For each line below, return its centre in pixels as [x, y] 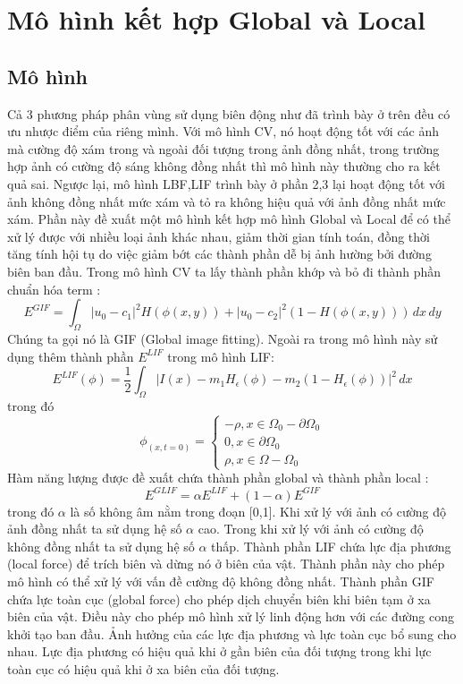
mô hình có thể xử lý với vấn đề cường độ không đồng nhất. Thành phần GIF [221, 581]
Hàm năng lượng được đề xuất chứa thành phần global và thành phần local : [218, 478]
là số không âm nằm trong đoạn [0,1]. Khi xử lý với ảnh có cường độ [258, 511]
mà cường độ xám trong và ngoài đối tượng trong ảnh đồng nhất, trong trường [223, 148]
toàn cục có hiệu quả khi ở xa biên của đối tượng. [143, 668]
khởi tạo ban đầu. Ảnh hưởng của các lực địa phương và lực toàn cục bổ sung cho [232, 633]
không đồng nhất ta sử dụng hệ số [101, 546]
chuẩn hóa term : [54, 289]
